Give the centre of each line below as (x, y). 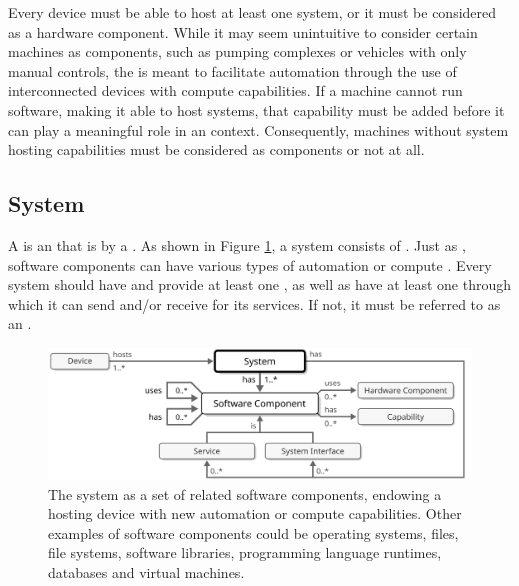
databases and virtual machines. (146, 571)
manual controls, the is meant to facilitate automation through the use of (232, 70)
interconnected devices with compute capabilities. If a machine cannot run (235, 90)
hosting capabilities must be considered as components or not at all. (216, 149)
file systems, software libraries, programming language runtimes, (245, 552)
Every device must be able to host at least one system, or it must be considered (252, 12)
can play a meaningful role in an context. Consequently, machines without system (258, 129)
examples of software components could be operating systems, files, (253, 532)
